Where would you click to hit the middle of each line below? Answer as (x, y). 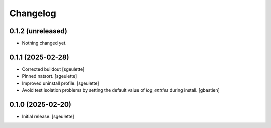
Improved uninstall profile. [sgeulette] (61, 83)
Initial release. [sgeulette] (48, 117)
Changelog (33, 13)
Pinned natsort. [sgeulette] (49, 76)
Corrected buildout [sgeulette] (53, 69)
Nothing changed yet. (44, 43)
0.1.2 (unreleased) (38, 31)
